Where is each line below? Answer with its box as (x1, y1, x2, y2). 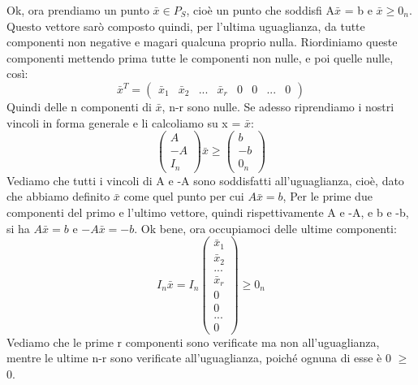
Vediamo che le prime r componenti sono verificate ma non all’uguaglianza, (6, 333, 380, 350)
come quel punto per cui (123, 188, 244, 205)
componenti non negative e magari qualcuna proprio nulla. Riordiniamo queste (6, 33, 398, 50)
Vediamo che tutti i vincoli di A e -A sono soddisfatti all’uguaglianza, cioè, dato (6, 171, 404, 188)
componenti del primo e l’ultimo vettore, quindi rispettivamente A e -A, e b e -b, (6, 203, 409, 220)
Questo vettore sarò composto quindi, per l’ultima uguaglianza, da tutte (6, 17, 365, 34)
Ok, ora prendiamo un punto (6, 2, 149, 18)
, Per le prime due (282, 188, 373, 205)
